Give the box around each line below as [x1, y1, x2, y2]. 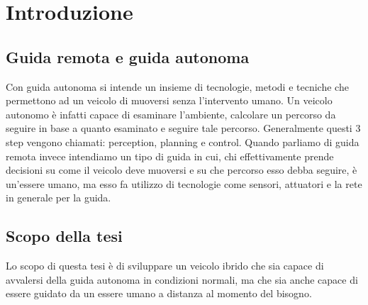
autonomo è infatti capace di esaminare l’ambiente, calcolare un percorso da [6, 106, 336, 121]
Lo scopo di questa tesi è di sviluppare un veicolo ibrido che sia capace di [6, 258, 324, 273]
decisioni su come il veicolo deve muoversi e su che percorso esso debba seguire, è [6, 162, 357, 177]
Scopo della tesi [6, 225, 123, 247]
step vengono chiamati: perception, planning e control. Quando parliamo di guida [6, 134, 359, 149]
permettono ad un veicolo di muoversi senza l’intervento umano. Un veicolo [6, 93, 333, 108]
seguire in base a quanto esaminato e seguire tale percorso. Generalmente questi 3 [6, 121, 361, 135]
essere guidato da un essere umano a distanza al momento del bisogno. [6, 286, 312, 301]
